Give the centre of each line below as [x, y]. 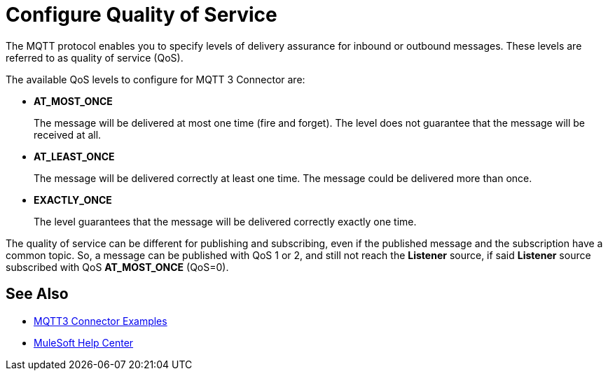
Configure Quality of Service [141, 15]
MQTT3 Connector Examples [101, 321]
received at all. [68, 134]
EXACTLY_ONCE [73, 200]
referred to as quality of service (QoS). [95, 57]
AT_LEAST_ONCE [74, 156]
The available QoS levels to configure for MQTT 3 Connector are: [156, 79]
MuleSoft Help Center [84, 342]
